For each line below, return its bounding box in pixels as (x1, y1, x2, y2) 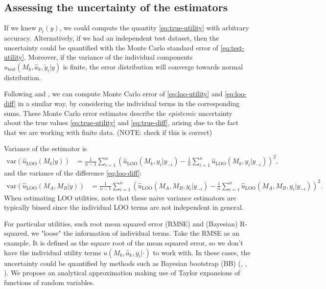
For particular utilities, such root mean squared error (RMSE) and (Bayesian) (4, 218, 238, 228)
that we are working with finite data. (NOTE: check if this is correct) (4, 127, 212, 137)
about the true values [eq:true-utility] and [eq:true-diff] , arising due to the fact (4, 117, 239, 128)
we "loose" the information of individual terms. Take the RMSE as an (31, 228, 240, 238)
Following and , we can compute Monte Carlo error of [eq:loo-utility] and (4, 89, 223, 99)
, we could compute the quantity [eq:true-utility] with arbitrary (59, 22, 249, 33)
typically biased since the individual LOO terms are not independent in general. (4, 202, 244, 212)
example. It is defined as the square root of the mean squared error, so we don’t (4, 237, 243, 247)
